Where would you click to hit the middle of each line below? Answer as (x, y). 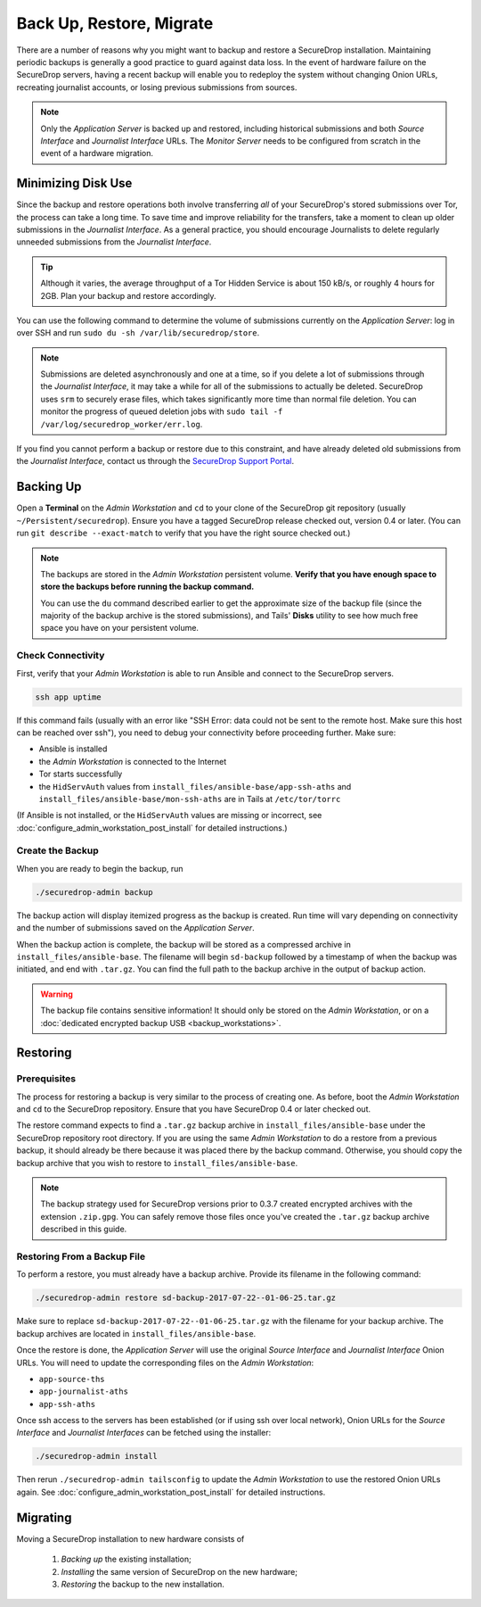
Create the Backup (57, 850)
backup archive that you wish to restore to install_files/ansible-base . (157, 1163)
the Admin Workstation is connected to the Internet (133, 761)
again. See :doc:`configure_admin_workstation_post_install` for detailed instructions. (171, 1492)
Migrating (44, 1517)
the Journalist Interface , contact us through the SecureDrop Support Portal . (155, 461)
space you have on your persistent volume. (120, 628)
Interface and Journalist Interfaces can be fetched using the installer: (144, 1433)
